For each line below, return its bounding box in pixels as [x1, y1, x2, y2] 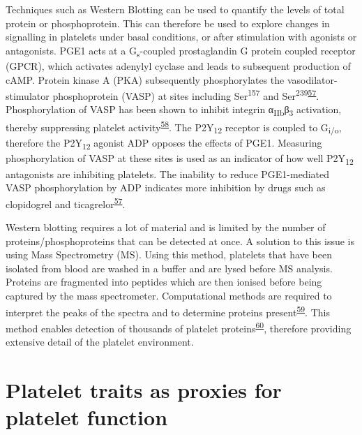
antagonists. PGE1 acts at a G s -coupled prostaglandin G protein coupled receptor [6, 43, 356, 59]
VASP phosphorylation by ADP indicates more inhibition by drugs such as [6, 180, 326, 195]
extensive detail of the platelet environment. [6, 334, 194, 348]
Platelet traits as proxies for [6, 375, 282, 404]
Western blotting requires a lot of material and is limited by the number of [6, 219, 326, 234]
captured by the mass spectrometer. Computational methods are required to [6, 288, 332, 302]
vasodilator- [287, 72, 338, 87]
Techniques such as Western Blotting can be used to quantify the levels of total [6, 2, 345, 16]
